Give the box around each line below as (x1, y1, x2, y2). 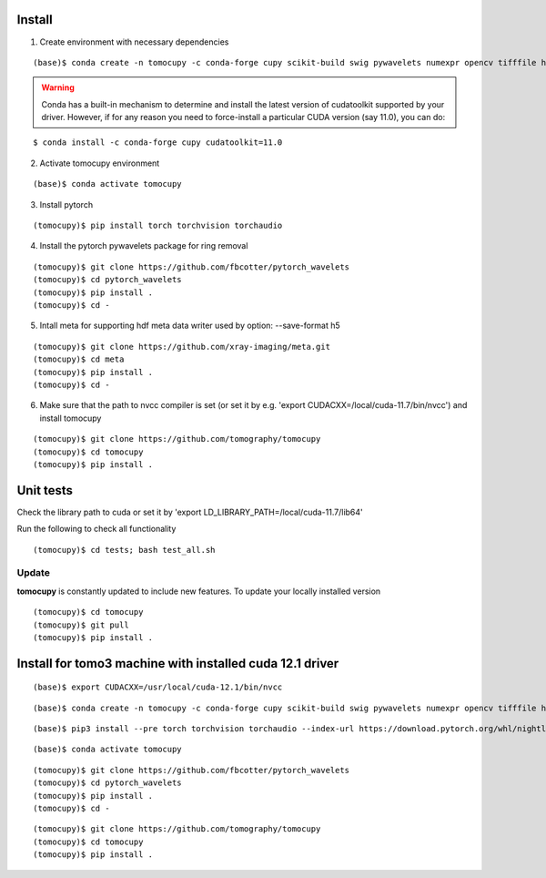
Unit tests (16, 483, 73, 498)
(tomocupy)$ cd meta (33, 354, 125, 364)
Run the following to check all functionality (16, 524, 177, 535)
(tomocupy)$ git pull (33, 619, 129, 630)
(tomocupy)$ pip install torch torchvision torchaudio (33, 220, 283, 231)
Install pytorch (39, 199, 94, 209)
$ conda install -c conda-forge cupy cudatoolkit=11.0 (33, 138, 283, 148)
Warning (41, 82, 75, 93)
